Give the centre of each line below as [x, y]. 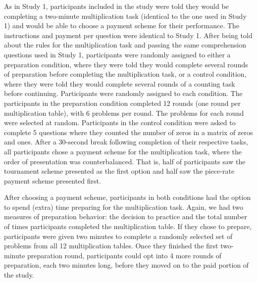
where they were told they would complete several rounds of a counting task [120, 83]
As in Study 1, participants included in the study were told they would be [116, 6]
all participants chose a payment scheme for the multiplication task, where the [123, 151]
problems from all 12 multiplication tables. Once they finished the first [111, 246]
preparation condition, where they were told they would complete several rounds [126, 64]
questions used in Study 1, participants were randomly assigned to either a [117, 54]
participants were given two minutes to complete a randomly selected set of [118, 236]
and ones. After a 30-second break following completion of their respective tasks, [126, 142]
